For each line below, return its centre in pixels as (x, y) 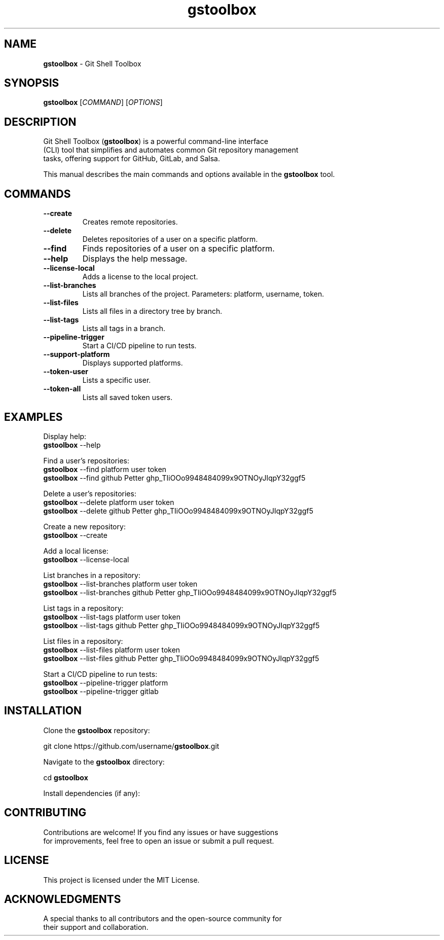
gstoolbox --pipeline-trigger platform (106, 682)
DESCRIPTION (40, 122)
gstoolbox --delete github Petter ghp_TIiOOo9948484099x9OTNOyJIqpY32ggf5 (178, 511)
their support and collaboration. (96, 927)
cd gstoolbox (66, 777)
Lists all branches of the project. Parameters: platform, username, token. (203, 294)
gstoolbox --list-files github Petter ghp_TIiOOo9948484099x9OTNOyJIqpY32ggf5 (181, 658)
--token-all (62, 389)
